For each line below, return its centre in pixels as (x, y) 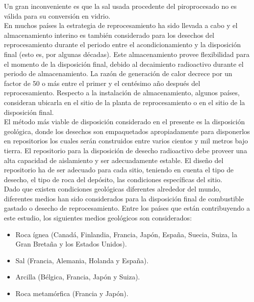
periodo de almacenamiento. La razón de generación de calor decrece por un (118, 73)
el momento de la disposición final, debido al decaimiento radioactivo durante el (124, 64)
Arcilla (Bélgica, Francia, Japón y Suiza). (78, 277)
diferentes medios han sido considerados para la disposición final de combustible (124, 198)
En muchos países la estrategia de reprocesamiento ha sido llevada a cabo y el (121, 25)
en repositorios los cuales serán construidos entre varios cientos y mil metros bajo (126, 141)
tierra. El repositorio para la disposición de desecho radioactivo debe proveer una (126, 150)
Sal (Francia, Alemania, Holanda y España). (82, 260)
